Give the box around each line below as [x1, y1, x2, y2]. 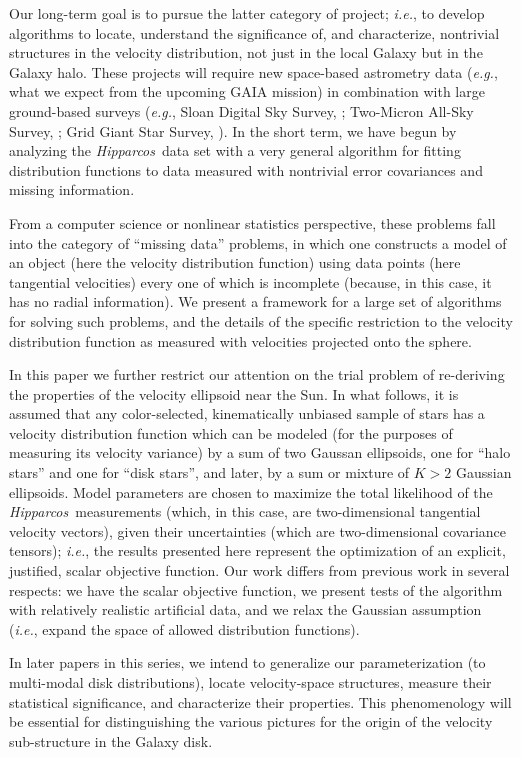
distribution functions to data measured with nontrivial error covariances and [9, 159, 483, 180]
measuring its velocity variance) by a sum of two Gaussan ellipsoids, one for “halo [9, 442, 511, 463]
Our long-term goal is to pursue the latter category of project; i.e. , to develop [9, 3, 485, 23]
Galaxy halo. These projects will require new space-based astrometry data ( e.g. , [9, 61, 498, 82]
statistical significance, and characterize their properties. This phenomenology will [9, 691, 512, 712]
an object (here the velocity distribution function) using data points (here [9, 252, 461, 273]
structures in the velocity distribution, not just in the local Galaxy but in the [9, 42, 483, 63]
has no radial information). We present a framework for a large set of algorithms [9, 291, 502, 312]
